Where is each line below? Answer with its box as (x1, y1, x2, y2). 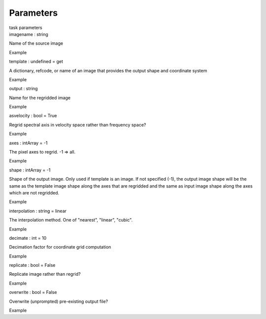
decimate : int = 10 (9, 235, 47, 241)
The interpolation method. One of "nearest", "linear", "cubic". (9, 217, 133, 223)
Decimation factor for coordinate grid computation (9, 244, 111, 250)
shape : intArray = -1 (9, 167, 51, 173)
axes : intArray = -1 (9, 140, 48, 146)
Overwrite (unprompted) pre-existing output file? (9, 298, 108, 304)
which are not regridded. (9, 190, 60, 195)
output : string (9, 86, 38, 92)
